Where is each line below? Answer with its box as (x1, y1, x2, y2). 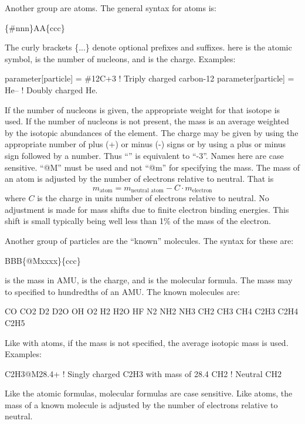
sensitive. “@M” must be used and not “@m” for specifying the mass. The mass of (5, 161, 300, 173)
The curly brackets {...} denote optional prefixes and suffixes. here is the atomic (5, 41, 292, 53)
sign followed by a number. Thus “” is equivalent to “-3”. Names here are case (5, 149, 284, 161)
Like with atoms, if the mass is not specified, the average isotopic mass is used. (5, 336, 289, 348)
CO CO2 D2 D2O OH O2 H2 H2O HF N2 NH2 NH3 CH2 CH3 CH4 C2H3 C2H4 (5, 305, 299, 317)
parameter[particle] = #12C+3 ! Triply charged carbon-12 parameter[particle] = (5, 72, 294, 84)
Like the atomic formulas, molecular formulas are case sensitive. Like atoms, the (5, 387, 293, 399)
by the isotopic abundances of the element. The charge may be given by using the (5, 126, 299, 138)
